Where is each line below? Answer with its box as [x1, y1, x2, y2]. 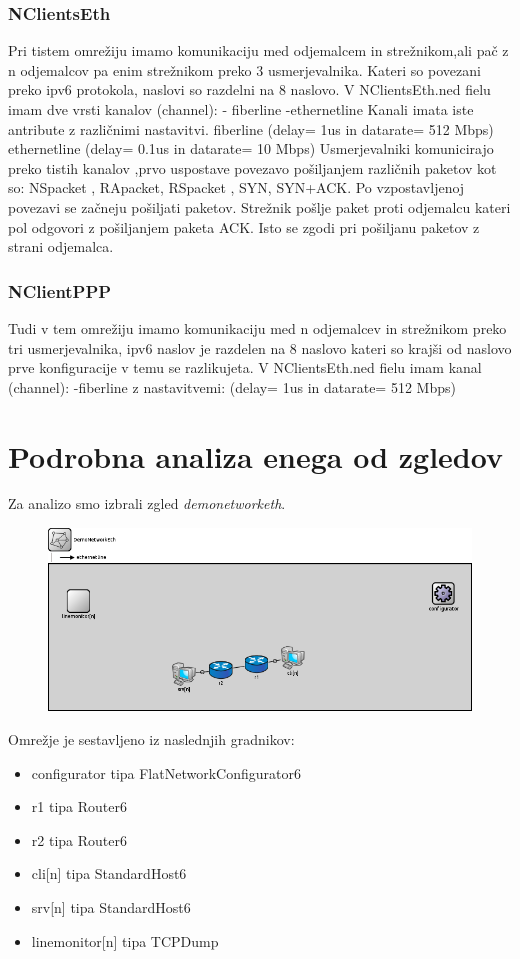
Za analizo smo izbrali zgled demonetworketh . [8, 493, 286, 514]
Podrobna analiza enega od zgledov [8, 435, 503, 476]
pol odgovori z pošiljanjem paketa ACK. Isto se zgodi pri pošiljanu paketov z [8, 216, 480, 237]
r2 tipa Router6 [31, 829, 127, 850]
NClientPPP [8, 278, 112, 303]
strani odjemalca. [8, 236, 114, 257]
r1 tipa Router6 [31, 796, 127, 817]
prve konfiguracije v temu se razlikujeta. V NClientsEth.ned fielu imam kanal [8, 357, 482, 378]
